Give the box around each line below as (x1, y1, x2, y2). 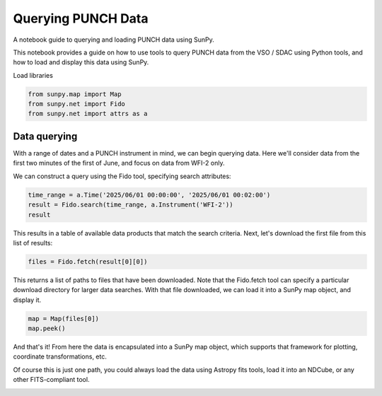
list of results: (13, 238, 53, 247)
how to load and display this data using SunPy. (13, 58, 149, 66)
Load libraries (13, 71, 53, 79)
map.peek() (28, 325, 66, 332)
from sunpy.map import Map (28, 90, 122, 98)
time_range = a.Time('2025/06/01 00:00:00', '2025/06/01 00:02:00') (28, 191, 271, 199)
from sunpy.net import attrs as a (28, 110, 148, 118)
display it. (13, 296, 42, 304)
